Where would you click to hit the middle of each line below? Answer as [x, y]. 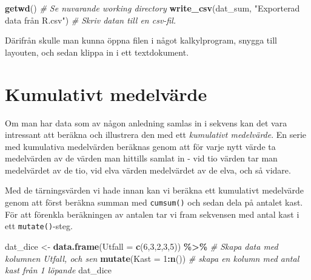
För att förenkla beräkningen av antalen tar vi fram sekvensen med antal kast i [152, 214]
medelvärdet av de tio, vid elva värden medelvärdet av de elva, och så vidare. [148, 170]
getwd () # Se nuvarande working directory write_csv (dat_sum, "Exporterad [152, 8]
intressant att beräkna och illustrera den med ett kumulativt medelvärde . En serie [156, 135]
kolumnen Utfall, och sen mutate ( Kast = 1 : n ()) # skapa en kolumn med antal [152, 258]
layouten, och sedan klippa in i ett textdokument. [97, 52]
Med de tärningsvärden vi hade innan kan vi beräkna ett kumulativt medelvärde [155, 190]
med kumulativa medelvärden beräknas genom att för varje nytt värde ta [140, 146]
